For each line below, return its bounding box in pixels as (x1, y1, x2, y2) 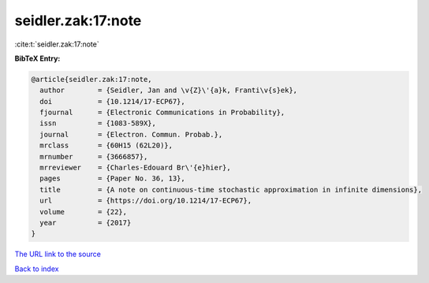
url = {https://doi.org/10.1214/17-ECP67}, (39, 196, 252, 205)
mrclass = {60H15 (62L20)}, (39, 141, 173, 150)
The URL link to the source (14, 249, 102, 259)
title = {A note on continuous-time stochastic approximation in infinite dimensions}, (39, 185, 422, 194)
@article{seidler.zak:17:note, (31, 75, 153, 84)
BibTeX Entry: (14, 54, 61, 63)
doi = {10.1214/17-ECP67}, (39, 97, 185, 106)
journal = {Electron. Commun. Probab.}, (39, 130, 223, 139)
